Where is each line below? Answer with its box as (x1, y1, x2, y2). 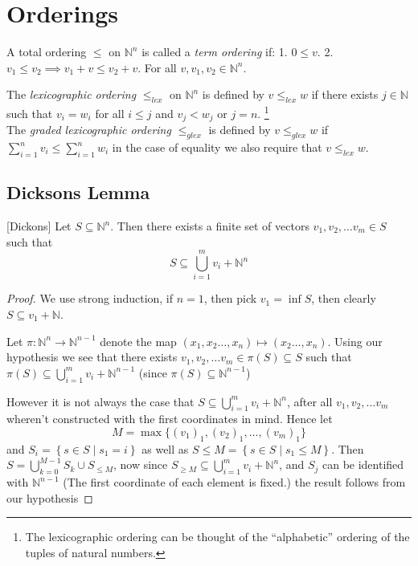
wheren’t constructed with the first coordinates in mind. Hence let (6, 410, 333, 427)
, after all (286, 393, 333, 409)
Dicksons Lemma (6, 180, 150, 205)
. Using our (327, 332, 383, 349)
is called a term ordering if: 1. (141, 43, 288, 60)
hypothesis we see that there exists (6, 348, 178, 365)
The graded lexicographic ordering (6, 121, 171, 138)
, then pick (203, 290, 257, 307)
